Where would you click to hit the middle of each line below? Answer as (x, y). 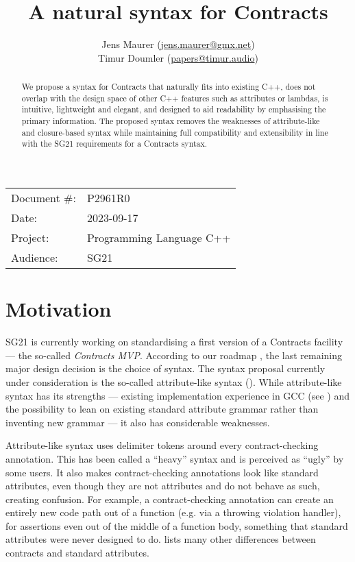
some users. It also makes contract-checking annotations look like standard (162, 472)
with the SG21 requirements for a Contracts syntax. (114, 144)
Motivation (59, 309)
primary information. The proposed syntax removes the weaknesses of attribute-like (171, 121)
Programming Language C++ (159, 238)
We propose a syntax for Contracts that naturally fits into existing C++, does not (169, 87)
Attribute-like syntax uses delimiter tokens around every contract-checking (162, 445)
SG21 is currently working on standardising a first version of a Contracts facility (174, 342)
